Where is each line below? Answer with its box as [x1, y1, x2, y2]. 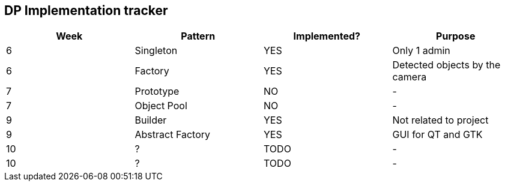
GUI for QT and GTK [392, 128, 483, 141]
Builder [135, 114, 167, 127]
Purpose [436, 30, 476, 43]
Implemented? [293, 30, 360, 43]
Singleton [135, 44, 178, 57]
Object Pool [135, 100, 187, 112]
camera [392, 71, 427, 83]
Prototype [135, 85, 180, 98]
